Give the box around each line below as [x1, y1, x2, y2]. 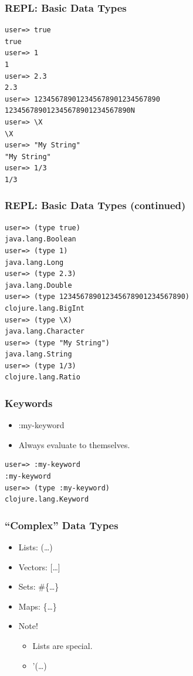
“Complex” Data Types [5, 517, 118, 532]
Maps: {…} [18, 600, 57, 612]
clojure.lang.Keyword [5, 495, 89, 504]
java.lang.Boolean [5, 235, 76, 244]
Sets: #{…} [18, 580, 59, 593]
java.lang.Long [5, 258, 64, 267]
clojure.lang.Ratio [5, 373, 80, 382]
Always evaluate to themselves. [18, 438, 130, 450]
